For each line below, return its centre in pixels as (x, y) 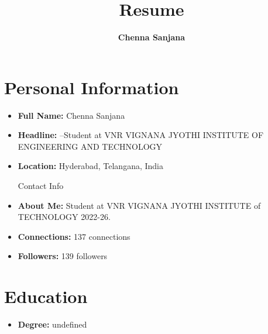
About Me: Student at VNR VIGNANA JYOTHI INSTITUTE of (139, 205)
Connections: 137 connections (74, 236)
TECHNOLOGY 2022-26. (64, 217)
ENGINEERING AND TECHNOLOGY (90, 146)
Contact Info (41, 186)
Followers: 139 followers (63, 256)
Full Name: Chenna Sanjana (71, 115)
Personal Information (92, 87)
